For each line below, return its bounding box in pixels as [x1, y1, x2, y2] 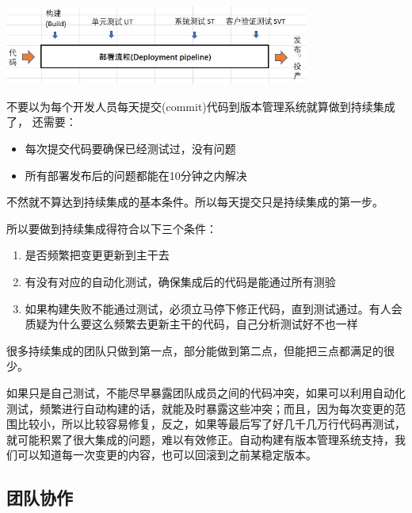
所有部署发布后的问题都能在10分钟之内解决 [25, 167, 247, 183]
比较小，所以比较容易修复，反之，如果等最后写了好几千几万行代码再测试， [17, 415, 406, 432]
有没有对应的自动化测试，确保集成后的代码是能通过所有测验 [25, 274, 336, 290]
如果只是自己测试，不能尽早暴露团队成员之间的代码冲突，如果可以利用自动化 [6, 385, 406, 401]
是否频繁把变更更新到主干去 [25, 247, 170, 263]
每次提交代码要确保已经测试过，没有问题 [25, 140, 236, 157]
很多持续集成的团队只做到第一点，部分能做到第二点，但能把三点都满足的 [6, 342, 383, 358]
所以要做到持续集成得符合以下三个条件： [6, 220, 217, 236]
